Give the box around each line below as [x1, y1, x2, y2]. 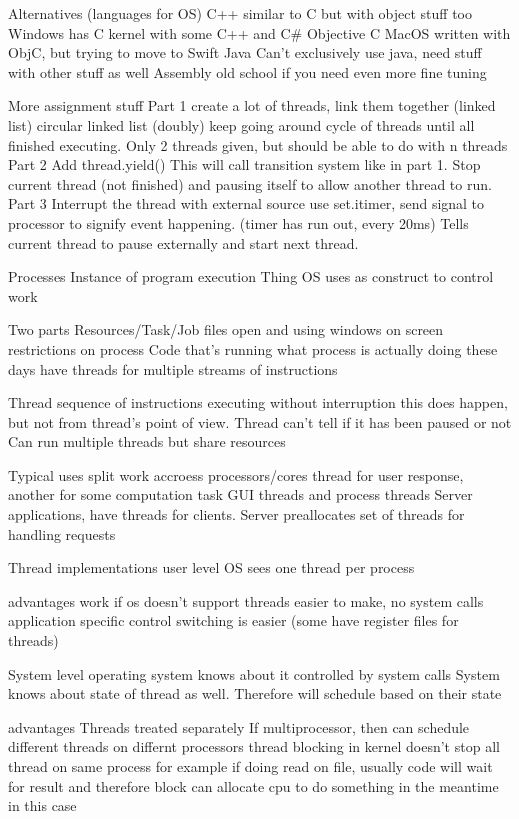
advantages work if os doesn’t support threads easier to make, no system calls [8, 590, 484, 611]
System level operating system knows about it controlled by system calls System [8, 663, 500, 684]
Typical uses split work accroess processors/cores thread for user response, [8, 464, 464, 485]
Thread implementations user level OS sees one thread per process [8, 557, 415, 578]
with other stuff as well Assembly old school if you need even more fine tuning [8, 61, 487, 82]
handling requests [8, 523, 116, 544]
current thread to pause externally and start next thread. [8, 232, 359, 253]
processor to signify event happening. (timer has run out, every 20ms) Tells [8, 212, 469, 233]
